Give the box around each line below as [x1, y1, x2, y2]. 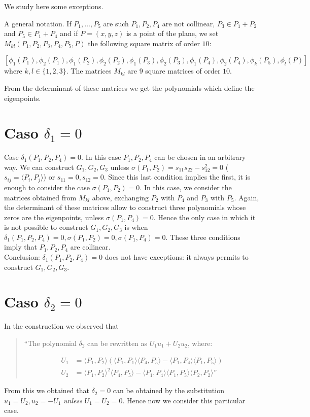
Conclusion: [4, 252, 40, 262]
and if [60, 28, 78, 39]
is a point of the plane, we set [126, 28, 219, 39]
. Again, [234, 192, 259, 202]
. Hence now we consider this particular [122, 395, 246, 405]
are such [103, 18, 129, 28]
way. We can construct [4, 161, 74, 172]
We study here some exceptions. [4, 1, 104, 11]
